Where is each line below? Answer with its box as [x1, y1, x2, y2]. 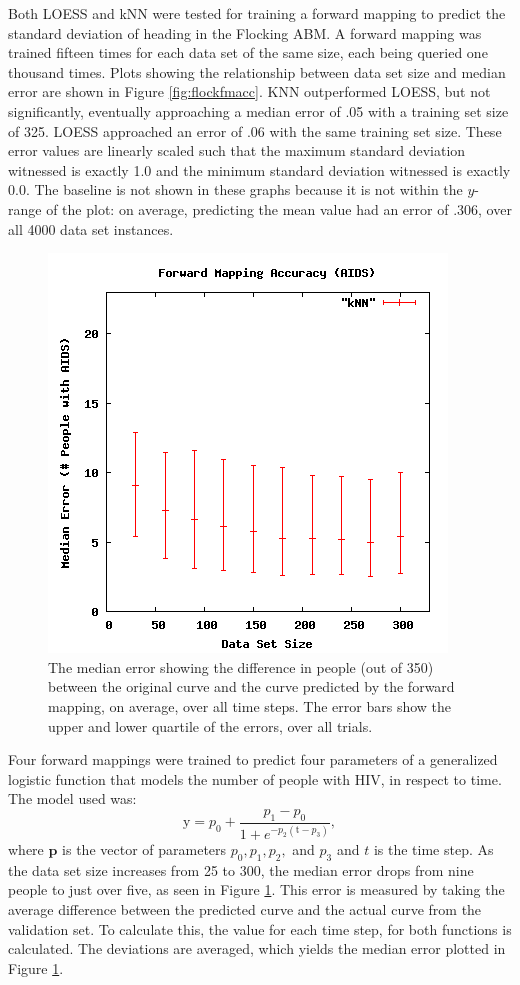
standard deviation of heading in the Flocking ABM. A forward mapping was [8, 22, 482, 43]
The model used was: [8, 788, 137, 809]
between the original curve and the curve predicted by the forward [48, 676, 455, 697]
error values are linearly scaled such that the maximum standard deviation [8, 140, 466, 161]
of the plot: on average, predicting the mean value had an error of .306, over [46, 198, 512, 219]
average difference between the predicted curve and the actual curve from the [8, 899, 482, 920]
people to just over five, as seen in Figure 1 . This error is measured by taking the [8, 879, 505, 900]
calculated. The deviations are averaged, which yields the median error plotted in [8, 938, 506, 959]
